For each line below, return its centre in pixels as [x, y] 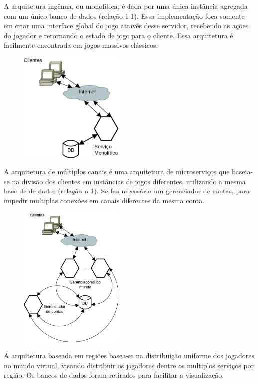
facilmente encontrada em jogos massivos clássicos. [81, 45]
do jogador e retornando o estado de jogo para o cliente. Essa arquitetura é [119, 35]
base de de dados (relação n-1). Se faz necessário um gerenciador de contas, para [127, 191]
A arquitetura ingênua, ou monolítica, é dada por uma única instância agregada [126, 6]
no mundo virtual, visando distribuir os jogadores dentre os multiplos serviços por [129, 365]
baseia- [242, 171]
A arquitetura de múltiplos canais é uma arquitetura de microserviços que [117, 171]
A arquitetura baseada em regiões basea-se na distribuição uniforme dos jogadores [129, 355]
